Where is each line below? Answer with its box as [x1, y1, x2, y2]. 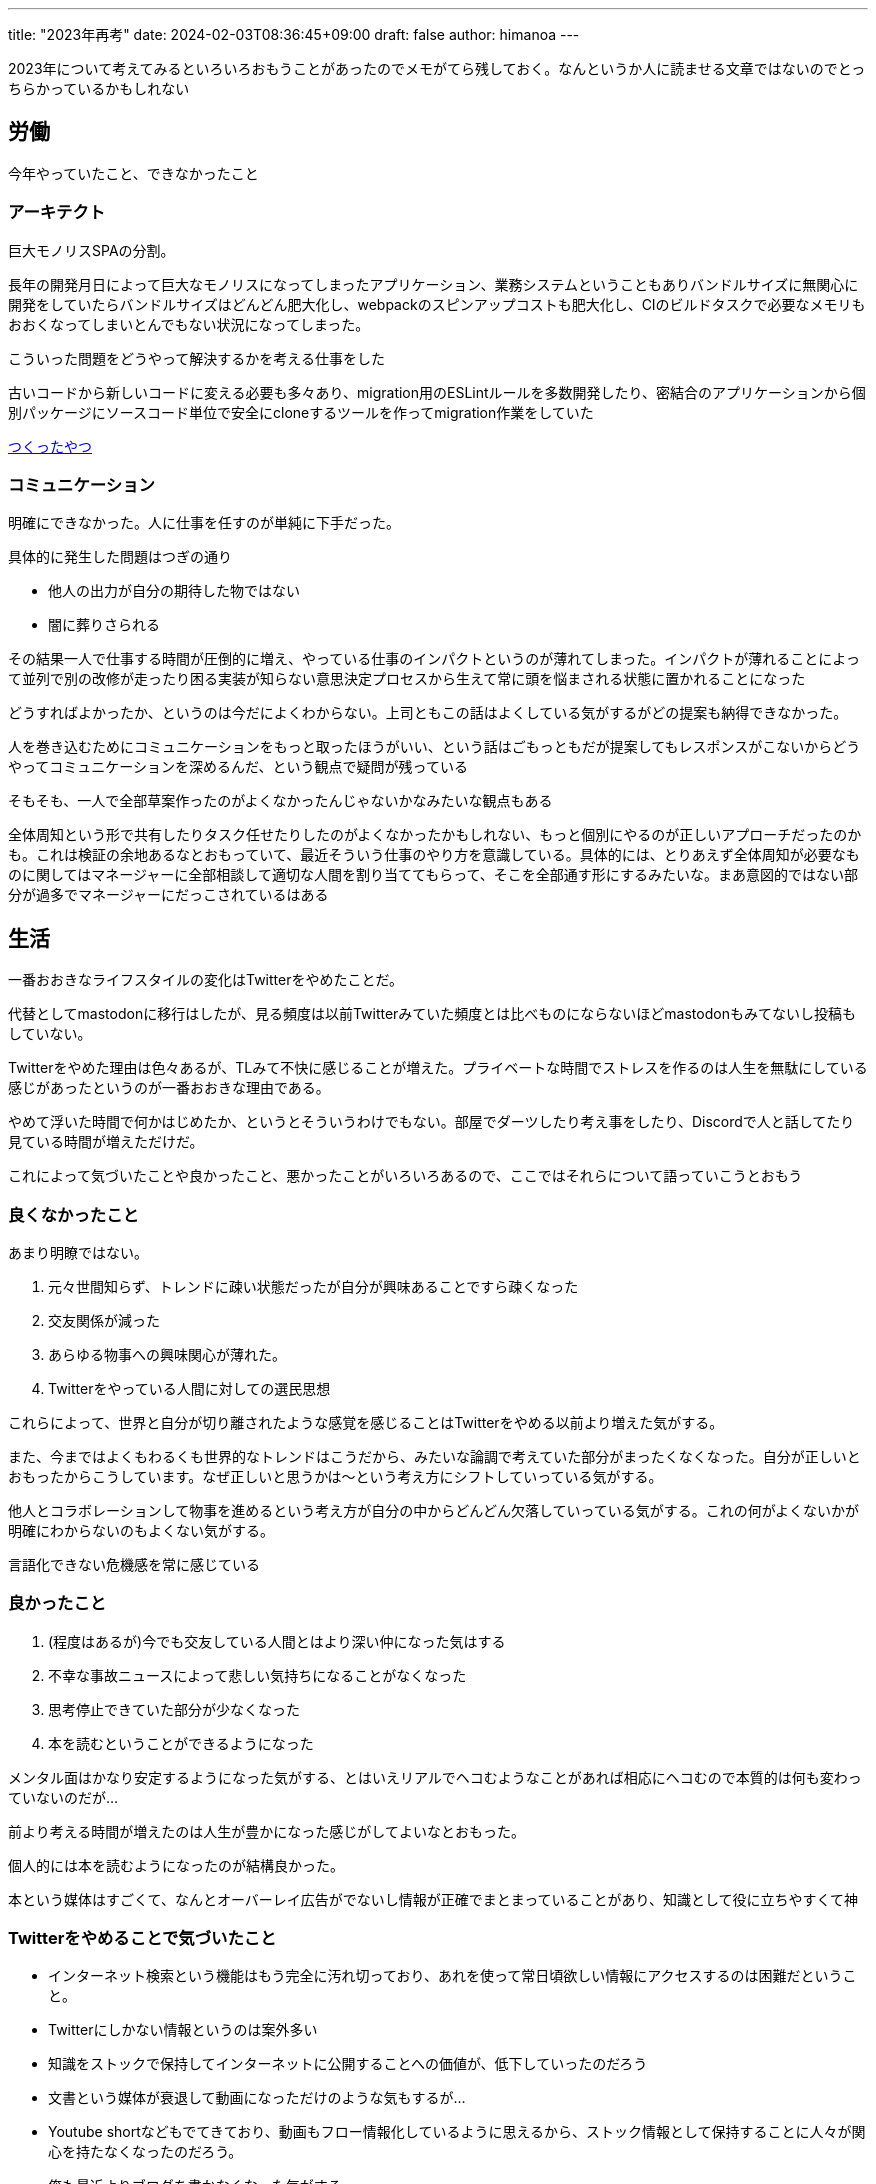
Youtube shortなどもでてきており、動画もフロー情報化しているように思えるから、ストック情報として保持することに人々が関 [48, 2123, 866, 2141]
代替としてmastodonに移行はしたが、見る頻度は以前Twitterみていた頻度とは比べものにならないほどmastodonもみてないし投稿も [8, 1005, 856, 1023]
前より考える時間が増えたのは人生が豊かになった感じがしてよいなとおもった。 [8, 1822, 525, 1840]
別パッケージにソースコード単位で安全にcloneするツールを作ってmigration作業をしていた [8, 403, 594, 421]
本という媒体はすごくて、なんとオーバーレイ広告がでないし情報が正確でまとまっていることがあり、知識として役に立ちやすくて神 [8, 1890, 859, 1908]
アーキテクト [8, 202, 106, 223]
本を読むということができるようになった [48, 1734, 314, 1752]
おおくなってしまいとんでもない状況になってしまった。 [8, 315, 370, 333]
